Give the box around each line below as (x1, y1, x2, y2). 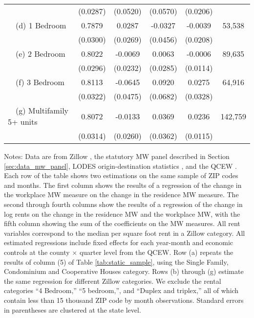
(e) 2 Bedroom (16, 48, 65, 59)
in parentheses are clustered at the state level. (4, 304, 141, 315)
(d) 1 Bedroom (16, 20, 66, 31)
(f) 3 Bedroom (16, 76, 64, 88)
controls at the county (4, 247, 70, 257)
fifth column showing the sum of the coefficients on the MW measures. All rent (4, 218, 240, 228)
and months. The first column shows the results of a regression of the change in (4, 180, 242, 190)
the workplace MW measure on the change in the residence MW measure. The (4, 189, 239, 200)
